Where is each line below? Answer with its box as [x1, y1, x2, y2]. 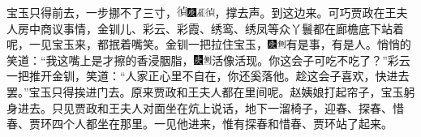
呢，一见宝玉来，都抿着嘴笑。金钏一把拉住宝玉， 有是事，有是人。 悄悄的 [6, 36, 411, 53]
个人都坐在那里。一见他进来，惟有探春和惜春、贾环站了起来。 [62, 115, 393, 132]
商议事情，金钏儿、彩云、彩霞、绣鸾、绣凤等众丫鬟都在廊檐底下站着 [40, 19, 404, 36]
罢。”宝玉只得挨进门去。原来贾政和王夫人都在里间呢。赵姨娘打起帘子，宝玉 [6, 83, 404, 100]
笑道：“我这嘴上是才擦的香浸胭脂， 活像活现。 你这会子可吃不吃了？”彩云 [6, 51, 410, 68]
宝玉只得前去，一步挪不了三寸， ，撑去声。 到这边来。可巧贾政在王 [6, 4, 397, 20]
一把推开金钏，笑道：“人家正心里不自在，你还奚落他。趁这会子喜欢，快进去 [6, 67, 410, 84]
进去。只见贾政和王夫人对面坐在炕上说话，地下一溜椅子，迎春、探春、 [17, 99, 393, 116]
